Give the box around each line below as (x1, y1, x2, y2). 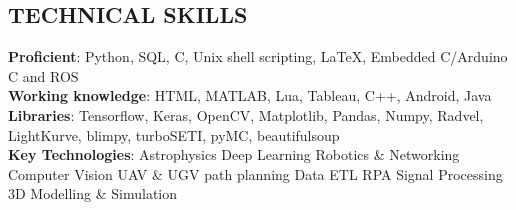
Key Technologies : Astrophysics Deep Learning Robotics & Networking (8, 144, 460, 165)
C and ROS (8, 65, 79, 86)
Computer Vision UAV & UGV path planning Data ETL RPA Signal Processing (8, 163, 503, 184)
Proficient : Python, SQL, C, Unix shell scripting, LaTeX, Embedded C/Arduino (8, 46, 508, 67)
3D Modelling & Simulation (8, 183, 178, 204)
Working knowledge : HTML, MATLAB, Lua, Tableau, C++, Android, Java (8, 85, 492, 106)
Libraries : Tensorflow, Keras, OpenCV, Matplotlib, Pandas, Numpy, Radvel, (8, 104, 484, 125)
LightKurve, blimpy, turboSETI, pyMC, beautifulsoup (8, 124, 340, 145)
